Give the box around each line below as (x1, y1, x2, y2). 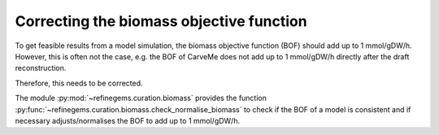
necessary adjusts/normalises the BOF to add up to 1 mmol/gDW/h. (15, 115, 240, 125)
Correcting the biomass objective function (15, 12, 308, 30)
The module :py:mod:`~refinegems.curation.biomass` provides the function (15, 94, 267, 103)
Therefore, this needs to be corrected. (15, 78, 143, 88)
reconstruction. (15, 63, 67, 73)
